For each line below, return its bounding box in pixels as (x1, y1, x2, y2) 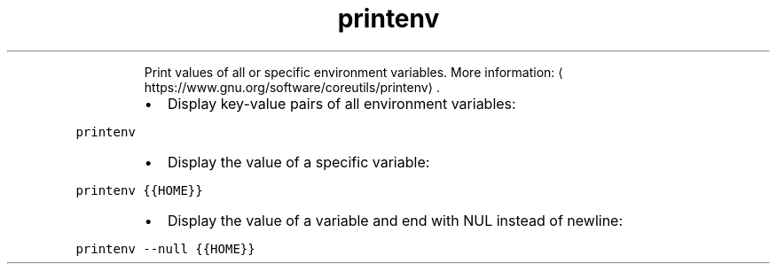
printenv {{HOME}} (75, 182, 203, 197)
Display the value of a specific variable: (167, 152, 430, 171)
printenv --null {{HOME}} (75, 241, 255, 256)
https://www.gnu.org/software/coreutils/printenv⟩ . (144, 79, 441, 95)
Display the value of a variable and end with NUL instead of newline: (167, 211, 624, 229)
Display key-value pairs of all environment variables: (167, 94, 516, 112)
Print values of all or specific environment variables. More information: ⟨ (144, 64, 563, 80)
